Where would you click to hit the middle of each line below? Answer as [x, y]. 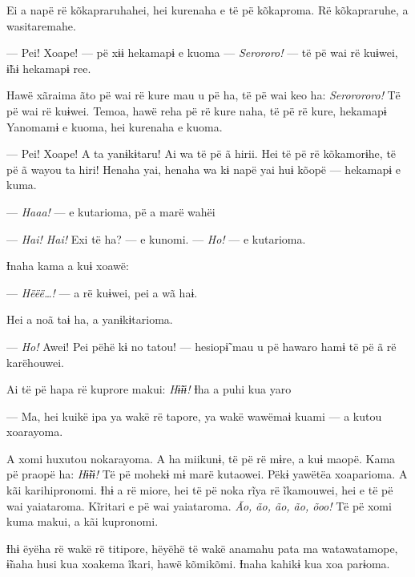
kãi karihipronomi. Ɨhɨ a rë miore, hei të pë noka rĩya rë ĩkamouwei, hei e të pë [200, 490]
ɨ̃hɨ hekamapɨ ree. [49, 68]
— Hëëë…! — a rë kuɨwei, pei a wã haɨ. [102, 292]
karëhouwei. [35, 362]
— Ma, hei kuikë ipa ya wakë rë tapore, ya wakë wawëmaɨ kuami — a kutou [194, 416]
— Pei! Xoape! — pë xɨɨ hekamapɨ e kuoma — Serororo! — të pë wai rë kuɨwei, [202, 52]
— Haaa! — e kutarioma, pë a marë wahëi [111, 211]
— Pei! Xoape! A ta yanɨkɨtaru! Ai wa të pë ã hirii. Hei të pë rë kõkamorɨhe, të [201, 153]
